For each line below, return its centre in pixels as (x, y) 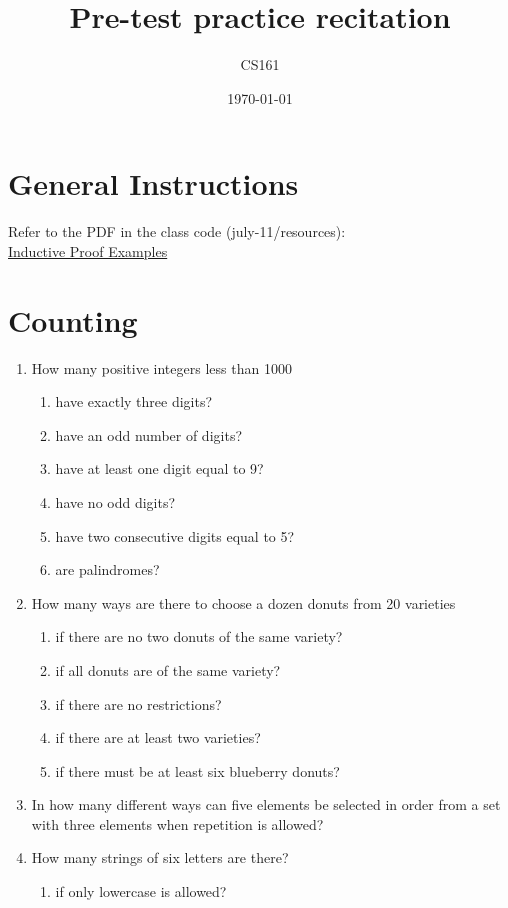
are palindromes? (107, 569)
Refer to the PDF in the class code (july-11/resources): (177, 231)
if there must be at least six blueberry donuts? (197, 770)
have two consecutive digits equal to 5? (175, 535)
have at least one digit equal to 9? (159, 468)
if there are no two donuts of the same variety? (199, 636)
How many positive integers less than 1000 (161, 367)
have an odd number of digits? (149, 434)
